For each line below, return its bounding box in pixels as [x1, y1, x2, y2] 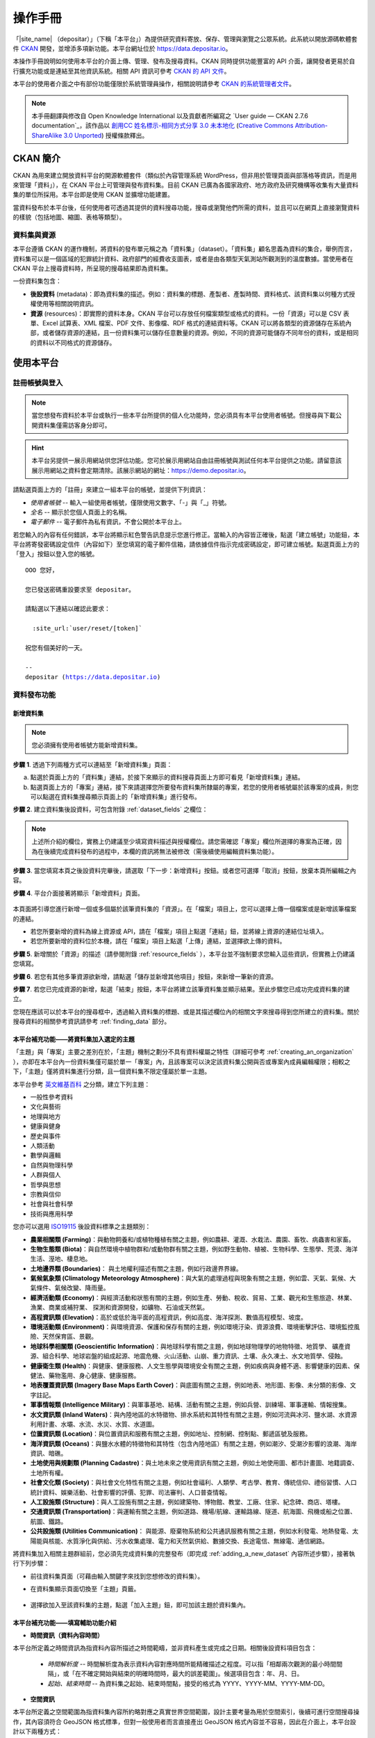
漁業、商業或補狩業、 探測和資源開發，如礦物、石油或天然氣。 [30, 1303, 208, 1312]
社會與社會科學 [30, 1200, 73, 1208]
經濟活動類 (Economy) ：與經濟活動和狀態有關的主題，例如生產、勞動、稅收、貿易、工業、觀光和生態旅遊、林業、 [30, 1293, 356, 1301]
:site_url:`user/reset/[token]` [32, 624, 142, 633]
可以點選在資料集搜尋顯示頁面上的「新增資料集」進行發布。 [30, 793, 201, 801]
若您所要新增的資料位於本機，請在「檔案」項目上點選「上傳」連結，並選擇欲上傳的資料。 [30, 937, 286, 945]
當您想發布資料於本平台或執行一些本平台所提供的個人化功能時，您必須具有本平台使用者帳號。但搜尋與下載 [31, 411, 336, 420]
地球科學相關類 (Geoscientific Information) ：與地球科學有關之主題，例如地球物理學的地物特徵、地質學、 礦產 [30, 1342, 345, 1350]
